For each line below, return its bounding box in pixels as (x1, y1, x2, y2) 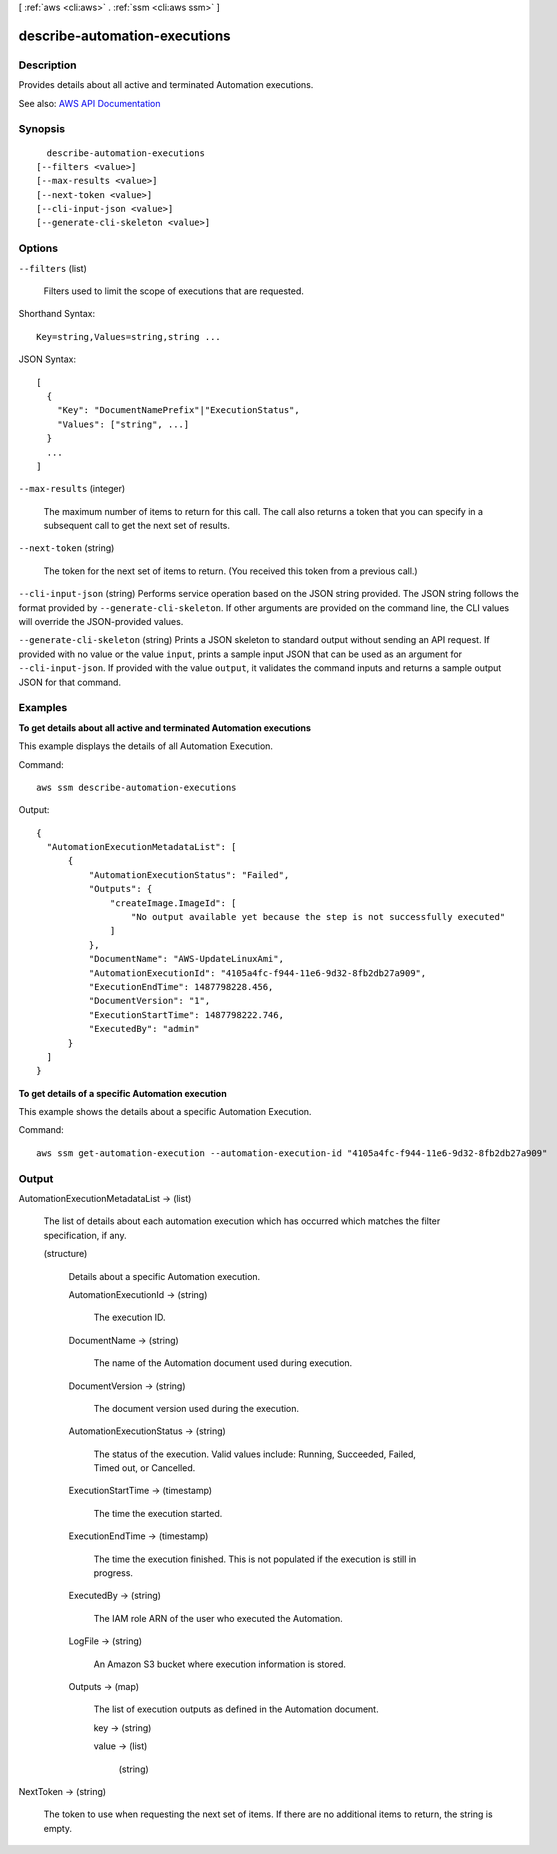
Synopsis (18, 122, 65, 136)
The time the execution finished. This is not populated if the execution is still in (93, 1553, 417, 1565)
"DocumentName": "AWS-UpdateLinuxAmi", (88, 953, 285, 965)
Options (18, 241, 59, 255)
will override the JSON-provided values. (18, 616, 184, 628)
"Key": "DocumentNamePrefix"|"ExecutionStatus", (56, 405, 300, 416)
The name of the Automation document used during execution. (93, 1357, 353, 1369)
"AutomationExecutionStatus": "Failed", (88, 869, 290, 880)
